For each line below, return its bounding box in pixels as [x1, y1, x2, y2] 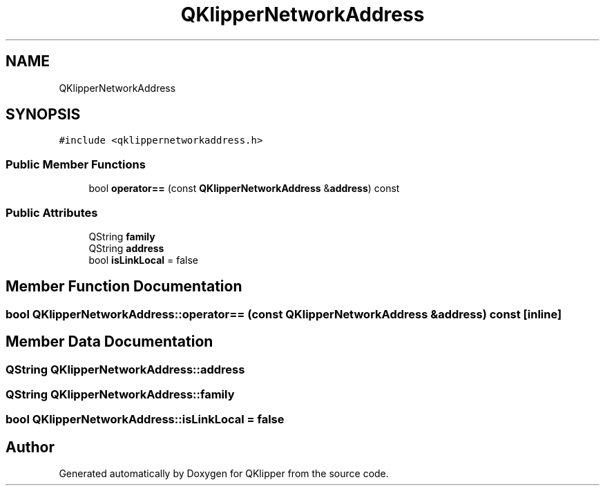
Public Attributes [6, 205, 98, 220]
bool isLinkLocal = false [88, 253, 198, 266]
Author [6, 438, 55, 456]
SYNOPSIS [6, 106, 81, 124]
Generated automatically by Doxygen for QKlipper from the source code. [59, 468, 389, 480]
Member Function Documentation [6, 278, 242, 296]
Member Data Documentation [6, 333, 213, 351]
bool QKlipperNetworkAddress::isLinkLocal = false [6, 412, 285, 427]
